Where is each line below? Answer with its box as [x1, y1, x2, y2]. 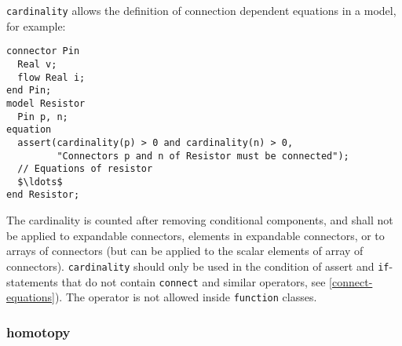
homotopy [6, 322, 71, 341]
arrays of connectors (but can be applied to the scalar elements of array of [6, 242, 364, 259]
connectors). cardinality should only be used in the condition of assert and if [6, 257, 389, 274]
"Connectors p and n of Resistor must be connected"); [57, 150, 349, 162]
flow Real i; [17, 71, 86, 83]
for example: [6, 17, 66, 34]
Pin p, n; [17, 111, 68, 122]
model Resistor [6, 97, 86, 109]
